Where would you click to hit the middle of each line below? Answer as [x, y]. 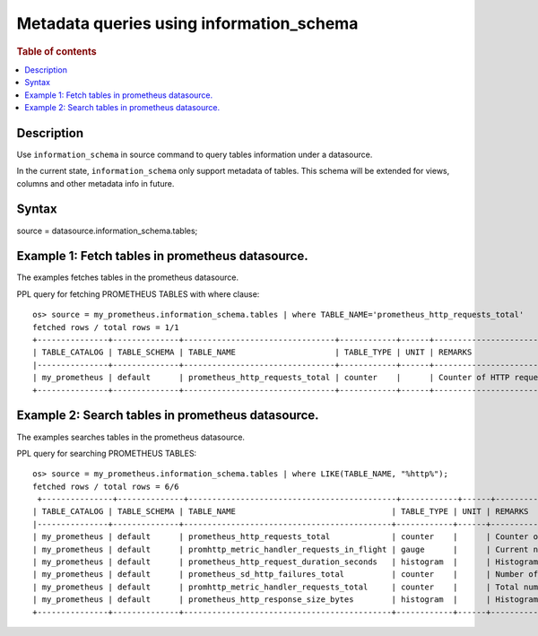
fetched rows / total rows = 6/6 [106, 486]
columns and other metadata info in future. [95, 183]
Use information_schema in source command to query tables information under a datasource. [195, 154]
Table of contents [57, 51]
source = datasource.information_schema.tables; [107, 231]
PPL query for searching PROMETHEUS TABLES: [107, 453]
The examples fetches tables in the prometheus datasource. [128, 277]
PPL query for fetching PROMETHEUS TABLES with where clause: [138, 294]
